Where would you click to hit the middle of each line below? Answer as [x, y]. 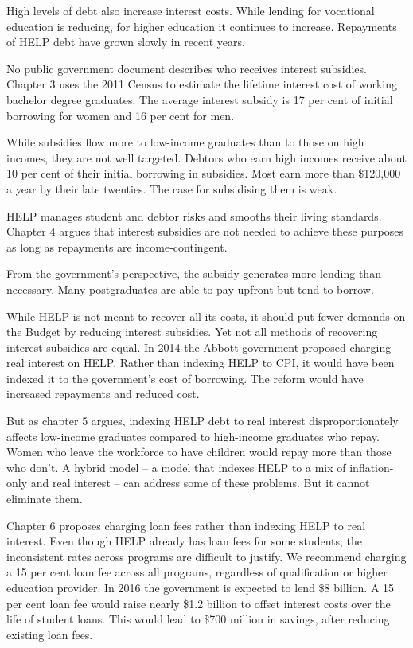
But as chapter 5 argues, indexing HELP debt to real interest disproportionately [203, 421]
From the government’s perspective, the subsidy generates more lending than [194, 273]
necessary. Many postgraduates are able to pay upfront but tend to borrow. [190, 289]
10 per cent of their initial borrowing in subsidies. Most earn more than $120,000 [204, 173]
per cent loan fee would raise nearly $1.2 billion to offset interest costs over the [199, 603]
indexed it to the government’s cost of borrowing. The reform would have [185, 378]
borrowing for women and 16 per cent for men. [121, 115]
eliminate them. [45, 499]
